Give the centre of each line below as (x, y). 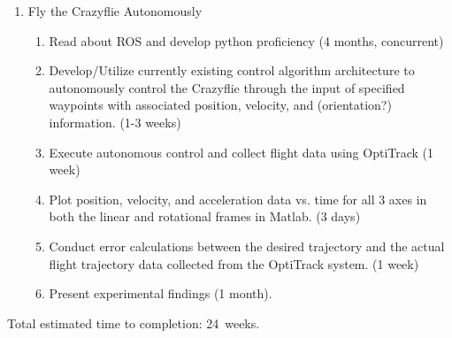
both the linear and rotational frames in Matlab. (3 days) (205, 216)
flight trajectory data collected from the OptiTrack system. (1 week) (234, 263)
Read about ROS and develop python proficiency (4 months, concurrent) (246, 40)
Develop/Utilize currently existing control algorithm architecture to (232, 70)
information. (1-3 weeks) (115, 122)
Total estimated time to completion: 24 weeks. (134, 323)
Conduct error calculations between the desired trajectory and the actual (247, 246)
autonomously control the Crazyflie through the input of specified (227, 87)
